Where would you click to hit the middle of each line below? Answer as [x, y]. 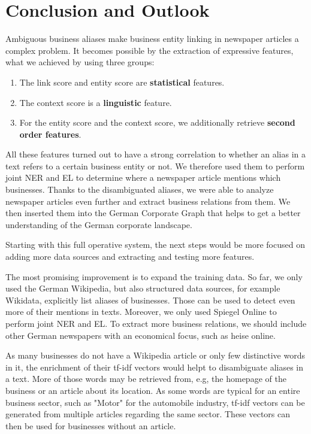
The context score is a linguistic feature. [96, 102]
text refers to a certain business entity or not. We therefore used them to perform [155, 166]
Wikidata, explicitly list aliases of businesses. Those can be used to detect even [150, 300]
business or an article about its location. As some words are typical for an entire [153, 390]
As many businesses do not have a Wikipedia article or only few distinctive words [155, 355]
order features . [50, 134]
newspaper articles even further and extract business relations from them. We [148, 201]
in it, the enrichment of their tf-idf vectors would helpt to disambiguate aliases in [155, 367]
